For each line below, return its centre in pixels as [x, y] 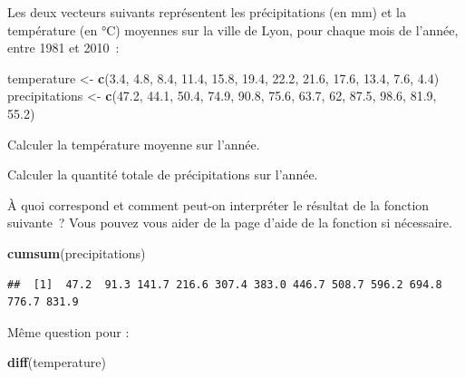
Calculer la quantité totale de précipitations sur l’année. [163, 174]
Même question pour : [68, 331]
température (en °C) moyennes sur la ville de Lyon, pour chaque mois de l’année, [233, 29]
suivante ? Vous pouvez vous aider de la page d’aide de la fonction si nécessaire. [230, 223]
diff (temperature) [57, 362]
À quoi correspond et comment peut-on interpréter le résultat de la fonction [218, 204]
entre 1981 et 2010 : [63, 48]
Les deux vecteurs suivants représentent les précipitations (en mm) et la [207, 12]
